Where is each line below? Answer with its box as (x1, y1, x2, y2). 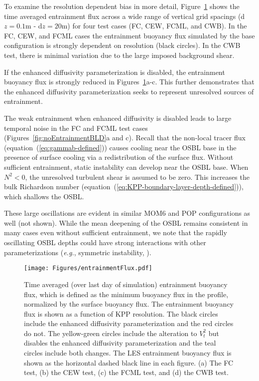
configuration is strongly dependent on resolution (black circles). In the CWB (4, 40, 241, 50)
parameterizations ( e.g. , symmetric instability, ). (4, 247, 151, 257)
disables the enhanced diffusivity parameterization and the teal (24, 338, 216, 348)
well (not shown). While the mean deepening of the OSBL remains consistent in (4, 217, 248, 228)
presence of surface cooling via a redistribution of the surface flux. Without (4, 152, 234, 162)
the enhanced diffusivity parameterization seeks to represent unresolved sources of (4, 86, 254, 96)
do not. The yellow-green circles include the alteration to (24, 328, 197, 338)
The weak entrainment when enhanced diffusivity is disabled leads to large (4, 112, 232, 123)
